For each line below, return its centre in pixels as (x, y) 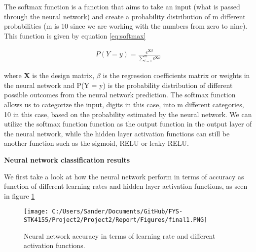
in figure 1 (19, 195)
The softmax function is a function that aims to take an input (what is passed (122, 6)
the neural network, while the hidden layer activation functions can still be (117, 133)
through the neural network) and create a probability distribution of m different (125, 16)
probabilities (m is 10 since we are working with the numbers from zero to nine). (126, 26)
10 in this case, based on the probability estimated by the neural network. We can (128, 114)
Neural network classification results (67, 160)
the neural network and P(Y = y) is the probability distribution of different (118, 85)
